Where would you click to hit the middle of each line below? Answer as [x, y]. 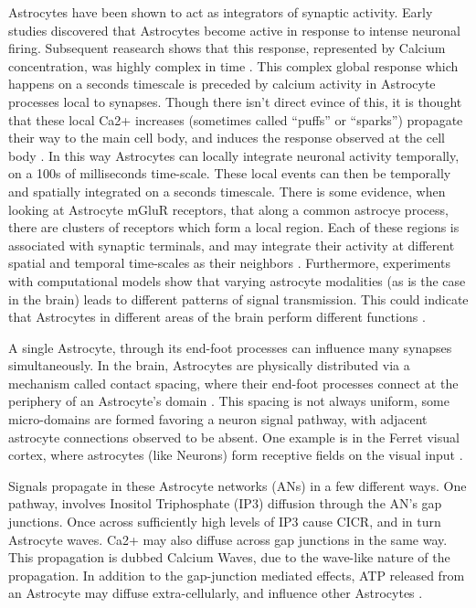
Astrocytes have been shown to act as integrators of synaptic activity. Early [221, 12]
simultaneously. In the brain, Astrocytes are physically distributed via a [209, 365]
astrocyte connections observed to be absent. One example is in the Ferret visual [234, 437]
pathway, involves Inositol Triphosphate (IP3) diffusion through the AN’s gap [225, 503]
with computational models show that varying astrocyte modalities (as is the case [237, 280]
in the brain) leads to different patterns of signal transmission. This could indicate [238, 299]
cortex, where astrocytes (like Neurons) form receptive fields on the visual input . [236, 455]
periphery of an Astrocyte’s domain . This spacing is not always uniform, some [229, 401]
